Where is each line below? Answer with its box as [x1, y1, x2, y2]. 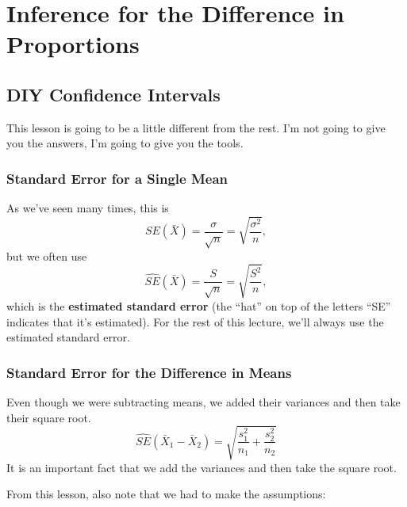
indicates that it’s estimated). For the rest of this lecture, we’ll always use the [6, 313, 384, 330]
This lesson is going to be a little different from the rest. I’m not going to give [6, 119, 386, 135]
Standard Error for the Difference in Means [6, 362, 292, 382]
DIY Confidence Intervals [6, 82, 221, 106]
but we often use [6, 247, 87, 264]
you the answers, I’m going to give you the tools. [6, 135, 244, 151]
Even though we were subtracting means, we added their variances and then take [6, 393, 401, 410]
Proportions [6, 28, 140, 60]
